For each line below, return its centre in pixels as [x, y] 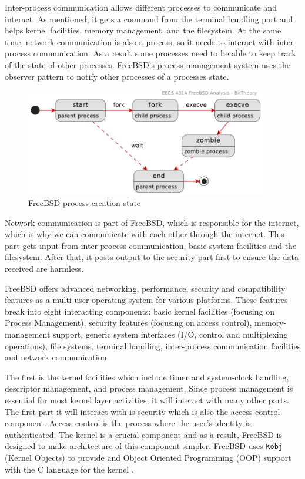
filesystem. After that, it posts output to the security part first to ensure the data [152, 257]
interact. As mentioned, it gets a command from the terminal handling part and [149, 18]
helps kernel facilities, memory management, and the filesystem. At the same [143, 30]
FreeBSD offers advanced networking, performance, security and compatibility [145, 288]
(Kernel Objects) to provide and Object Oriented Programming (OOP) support [148, 458]
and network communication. [57, 357]
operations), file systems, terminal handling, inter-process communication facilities [153, 345]
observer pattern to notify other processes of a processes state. [117, 76]
